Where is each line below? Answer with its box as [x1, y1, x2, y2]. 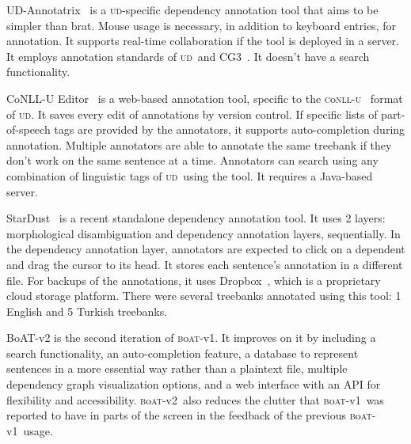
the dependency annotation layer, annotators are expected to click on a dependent [6, 241, 405, 257]
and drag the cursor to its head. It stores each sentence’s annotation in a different [6, 256, 403, 272]
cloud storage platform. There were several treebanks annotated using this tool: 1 [6, 287, 401, 304]
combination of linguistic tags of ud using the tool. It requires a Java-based [6, 167, 373, 184]
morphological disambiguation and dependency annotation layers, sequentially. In [6, 225, 401, 241]
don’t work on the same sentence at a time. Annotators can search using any [6, 152, 379, 169]
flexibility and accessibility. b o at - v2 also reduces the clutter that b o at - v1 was [6, 391, 384, 408]
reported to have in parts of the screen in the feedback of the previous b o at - [6, 407, 376, 423]
